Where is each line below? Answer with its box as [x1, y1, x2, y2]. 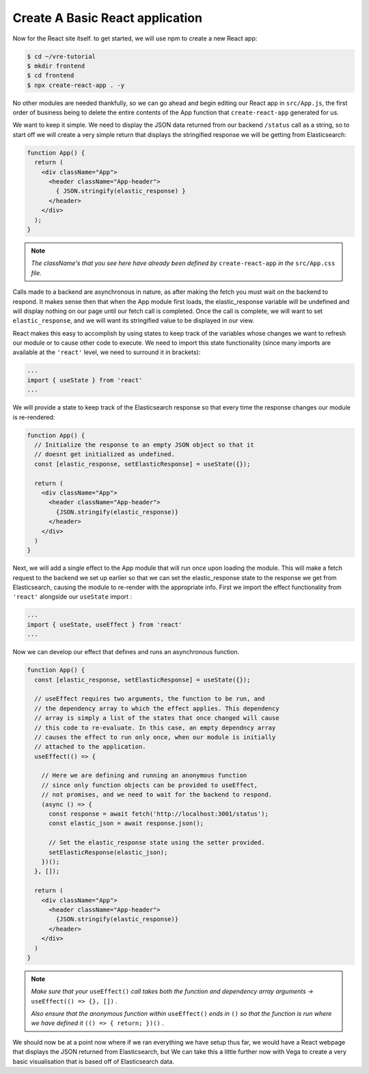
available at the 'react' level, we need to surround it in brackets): [12, 348, 201, 356]
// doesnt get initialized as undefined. [34, 451, 176, 458]
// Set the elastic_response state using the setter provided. [49, 839, 265, 847]
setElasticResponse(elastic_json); [49, 848, 168, 856]
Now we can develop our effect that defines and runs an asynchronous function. [12, 648, 240, 656]
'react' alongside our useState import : [12, 592, 133, 601]
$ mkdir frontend [27, 62, 85, 70]
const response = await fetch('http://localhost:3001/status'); [49, 810, 269, 818]
